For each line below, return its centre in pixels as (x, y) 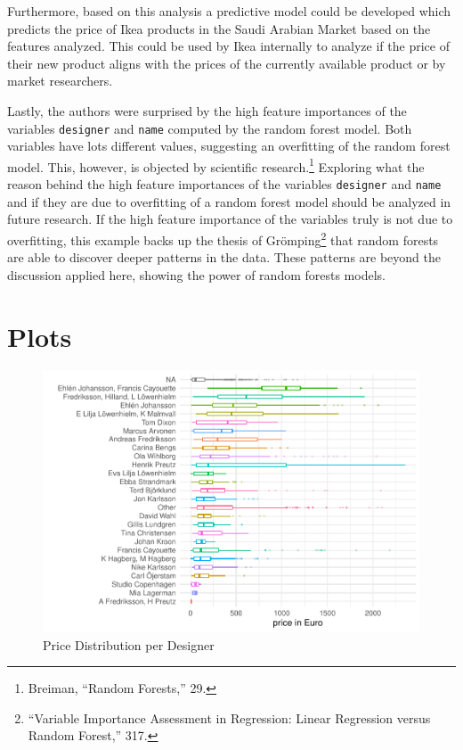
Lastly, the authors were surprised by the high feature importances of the (207, 110)
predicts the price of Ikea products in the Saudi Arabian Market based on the (219, 28)
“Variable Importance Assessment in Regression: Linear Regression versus (229, 717)
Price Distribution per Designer (129, 644)
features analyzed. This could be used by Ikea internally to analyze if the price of (228, 46)
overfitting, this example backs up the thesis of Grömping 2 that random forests (223, 238)
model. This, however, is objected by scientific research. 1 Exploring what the (216, 165)
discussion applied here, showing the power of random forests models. (196, 274)
